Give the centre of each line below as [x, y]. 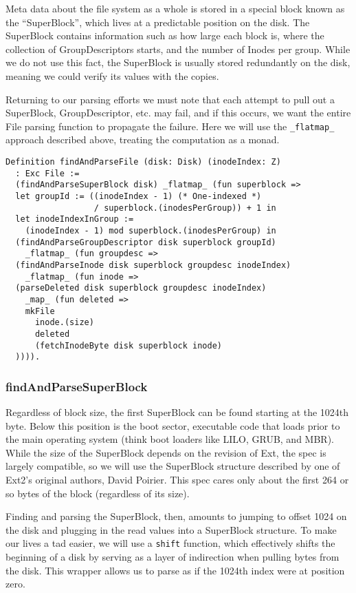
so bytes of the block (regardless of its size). [98, 493]
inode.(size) [64, 323]
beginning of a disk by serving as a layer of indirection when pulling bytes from [173, 557]
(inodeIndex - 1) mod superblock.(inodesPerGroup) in [151, 230]
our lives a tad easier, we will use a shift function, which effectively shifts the [170, 543]
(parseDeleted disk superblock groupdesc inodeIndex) [141, 288]
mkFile [40, 311]
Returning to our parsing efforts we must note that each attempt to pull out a [170, 99]
